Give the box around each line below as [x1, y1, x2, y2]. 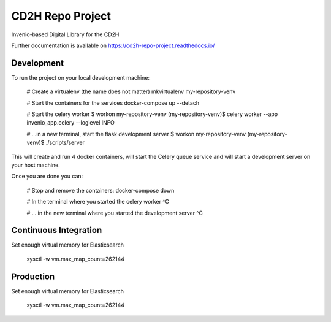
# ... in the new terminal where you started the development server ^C [26, 209, 204, 217]
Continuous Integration [11, 225, 102, 236]
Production [11, 271, 55, 282]
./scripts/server [45, 139, 85, 147]
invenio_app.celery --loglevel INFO [26, 119, 115, 126]
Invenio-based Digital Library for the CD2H [11, 31, 120, 38]
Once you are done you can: [11, 172, 83, 180]
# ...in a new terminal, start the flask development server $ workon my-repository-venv [26, 130, 246, 137]
